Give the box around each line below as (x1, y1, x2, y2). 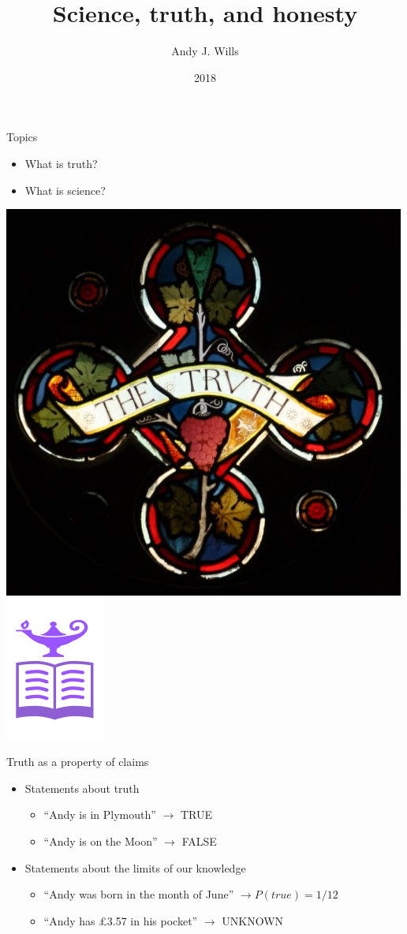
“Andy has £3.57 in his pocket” (43, 912, 198, 928)
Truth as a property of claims (6, 753, 149, 770)
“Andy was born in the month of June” (43, 886, 234, 902)
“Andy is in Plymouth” (43, 806, 156, 823)
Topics (6, 129, 38, 145)
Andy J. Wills (171, 43, 239, 59)
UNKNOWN (222, 912, 284, 928)
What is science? (24, 181, 106, 198)
